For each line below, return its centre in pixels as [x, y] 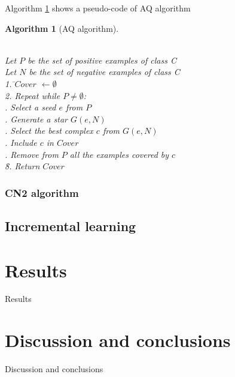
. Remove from [32, 154]
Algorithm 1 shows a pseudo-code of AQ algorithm [98, 8]
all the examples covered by [119, 154]
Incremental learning [71, 225]
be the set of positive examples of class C [102, 60]
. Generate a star [36, 119]
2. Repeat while [33, 95]
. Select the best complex [49, 131]
